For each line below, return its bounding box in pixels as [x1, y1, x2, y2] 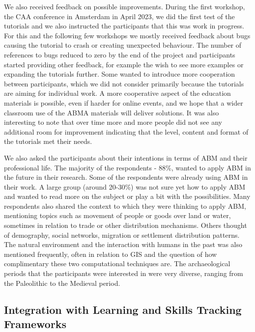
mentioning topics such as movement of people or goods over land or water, [4, 210, 231, 221]
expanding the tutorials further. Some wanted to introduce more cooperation [4, 69, 235, 79]
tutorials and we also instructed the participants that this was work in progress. [4, 21, 244, 31]
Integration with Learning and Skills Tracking [4, 302, 242, 317]
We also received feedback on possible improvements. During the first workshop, [4, 1, 245, 11]
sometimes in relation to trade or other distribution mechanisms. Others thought [4, 220, 247, 230]
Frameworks [4, 316, 67, 331]
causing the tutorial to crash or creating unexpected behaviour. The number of [4, 40, 242, 50]
